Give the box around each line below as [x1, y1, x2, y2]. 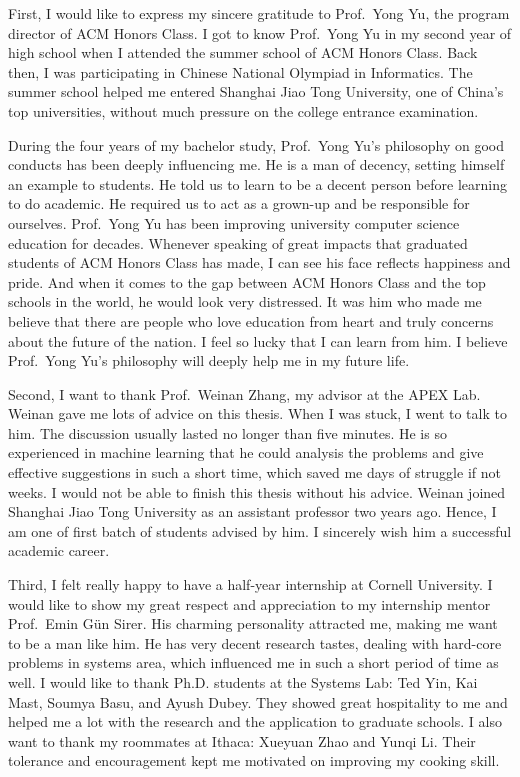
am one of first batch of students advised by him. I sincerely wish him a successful [8, 520, 512, 541]
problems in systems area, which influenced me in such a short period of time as [8, 652, 499, 673]
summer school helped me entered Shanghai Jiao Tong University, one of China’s [8, 81, 504, 102]
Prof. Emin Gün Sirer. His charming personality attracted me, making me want [8, 613, 498, 634]
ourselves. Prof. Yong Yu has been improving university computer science [8, 212, 460, 233]
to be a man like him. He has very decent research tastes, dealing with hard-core [8, 632, 502, 653]
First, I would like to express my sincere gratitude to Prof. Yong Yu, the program [8, 3, 510, 23]
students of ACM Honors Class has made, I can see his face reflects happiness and [8, 252, 511, 273]
